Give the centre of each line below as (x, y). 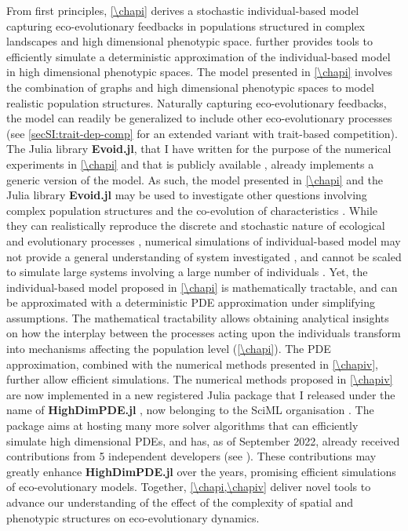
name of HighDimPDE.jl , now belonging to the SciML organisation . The (190, 410)
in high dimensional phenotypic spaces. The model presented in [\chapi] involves (200, 72)
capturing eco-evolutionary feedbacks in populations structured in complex (186, 25)
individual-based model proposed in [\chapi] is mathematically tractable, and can (202, 287)
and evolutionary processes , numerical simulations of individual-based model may (204, 240)
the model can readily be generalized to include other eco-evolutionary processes (199, 118)
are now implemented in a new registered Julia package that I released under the (201, 394)
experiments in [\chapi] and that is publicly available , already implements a (190, 164)
